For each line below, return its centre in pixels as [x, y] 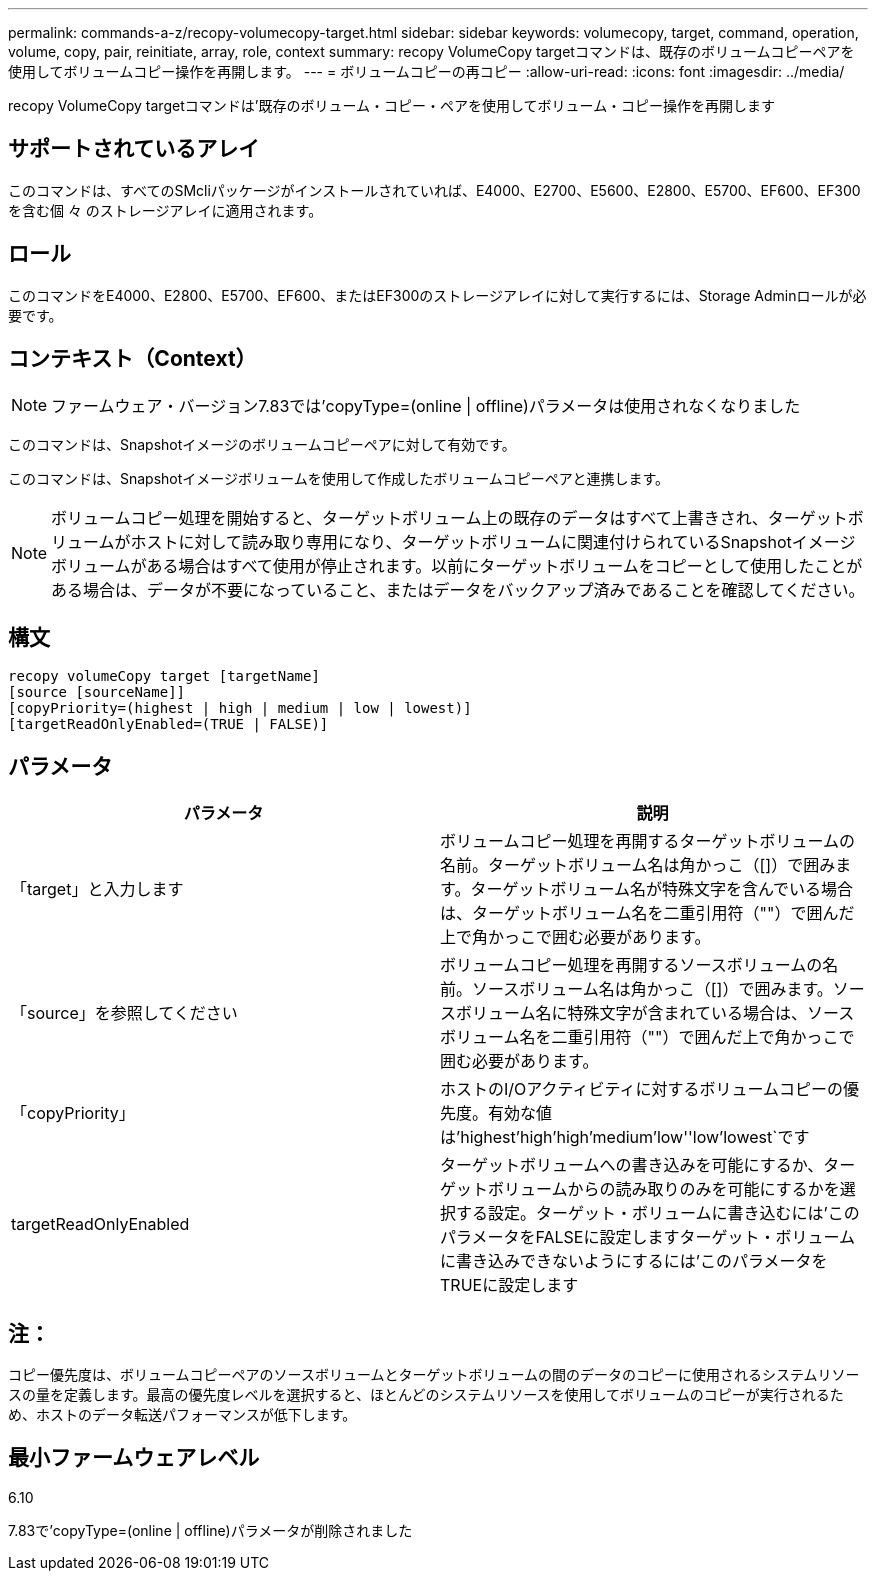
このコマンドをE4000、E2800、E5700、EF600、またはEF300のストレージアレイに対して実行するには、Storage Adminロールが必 [437, 295]
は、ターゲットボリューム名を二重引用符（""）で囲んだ [647, 913]
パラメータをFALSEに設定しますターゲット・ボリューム [648, 1237]
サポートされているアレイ [134, 149]
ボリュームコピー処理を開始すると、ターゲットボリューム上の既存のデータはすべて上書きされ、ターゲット [449, 517]
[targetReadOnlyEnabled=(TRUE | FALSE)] [168, 724]
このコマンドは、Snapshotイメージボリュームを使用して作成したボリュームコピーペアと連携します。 [339, 478]
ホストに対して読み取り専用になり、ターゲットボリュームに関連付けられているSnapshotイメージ [493, 541]
